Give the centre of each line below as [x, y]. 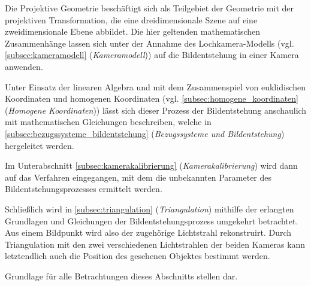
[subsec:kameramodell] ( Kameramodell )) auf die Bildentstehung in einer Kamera [152, 55]
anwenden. [24, 66]
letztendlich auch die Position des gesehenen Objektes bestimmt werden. [138, 256]
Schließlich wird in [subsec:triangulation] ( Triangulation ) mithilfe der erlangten [150, 209]
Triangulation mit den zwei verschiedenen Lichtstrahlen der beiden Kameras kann [155, 244]
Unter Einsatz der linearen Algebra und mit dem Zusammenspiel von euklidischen [155, 86]
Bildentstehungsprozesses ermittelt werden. [84, 189]
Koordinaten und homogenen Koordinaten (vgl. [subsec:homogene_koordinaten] [152, 98]
